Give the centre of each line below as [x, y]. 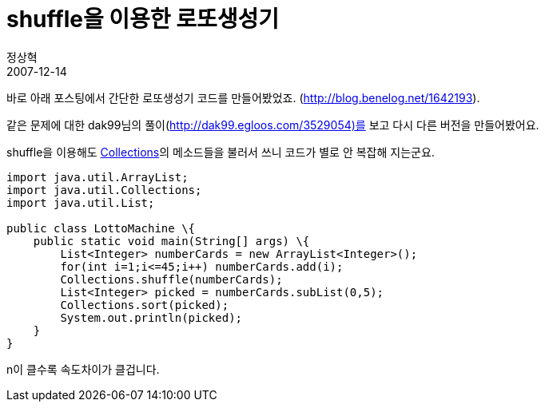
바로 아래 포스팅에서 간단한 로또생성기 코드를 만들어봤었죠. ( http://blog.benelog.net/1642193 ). [243, 97]
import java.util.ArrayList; [97, 177]
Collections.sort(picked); [145, 305]
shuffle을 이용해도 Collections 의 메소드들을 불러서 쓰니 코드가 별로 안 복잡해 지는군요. [221, 152]
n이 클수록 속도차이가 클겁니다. [83, 369]
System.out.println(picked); [151, 317]
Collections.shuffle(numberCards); [171, 279]
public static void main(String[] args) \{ [171, 241]
